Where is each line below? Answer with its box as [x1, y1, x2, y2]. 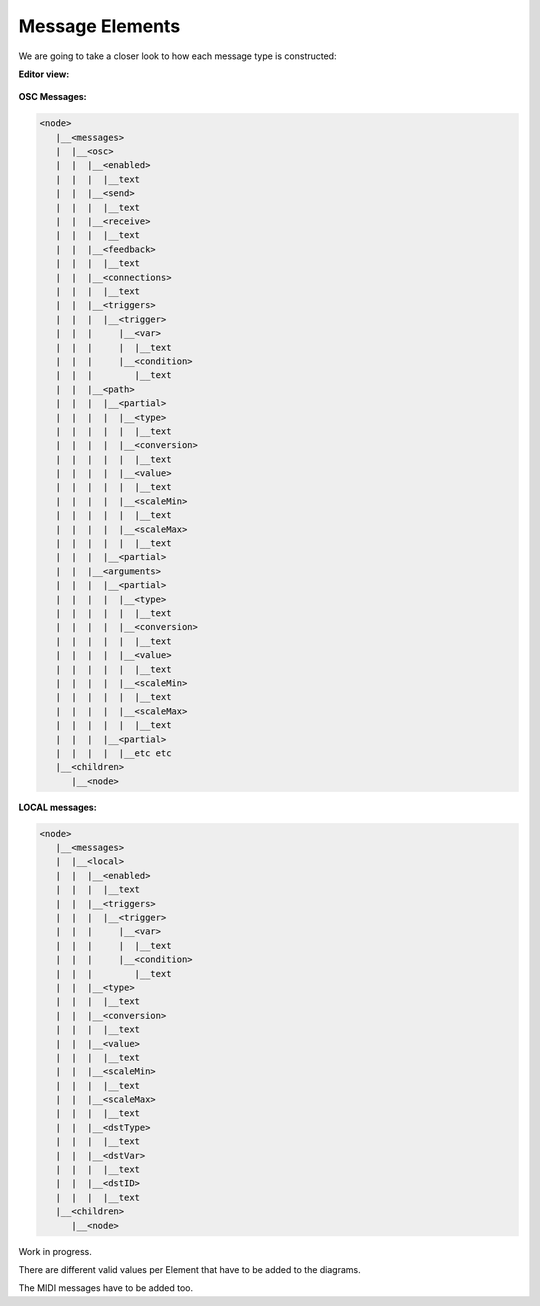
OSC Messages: [18, 91, 87, 103]
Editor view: [18, 68, 70, 80]
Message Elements [18, 15, 181, 37]
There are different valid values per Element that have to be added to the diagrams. [18, 1263, 361, 1275]
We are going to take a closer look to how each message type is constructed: [18, 50, 337, 62]
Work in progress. [18, 1245, 92, 1257]
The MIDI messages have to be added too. [18, 1282, 194, 1294]
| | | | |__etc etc [55, 747, 172, 759]
